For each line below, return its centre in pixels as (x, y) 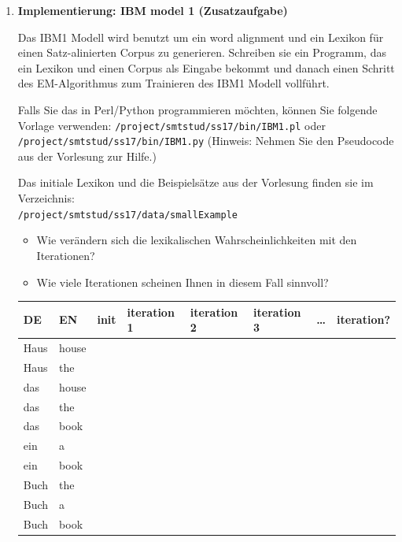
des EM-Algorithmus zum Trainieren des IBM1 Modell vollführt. (173, 83)
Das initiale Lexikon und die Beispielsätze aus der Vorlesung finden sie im (195, 182)
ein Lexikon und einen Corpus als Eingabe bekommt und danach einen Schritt (206, 67)
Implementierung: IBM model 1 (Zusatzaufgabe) (153, 10)
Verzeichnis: (46, 198)
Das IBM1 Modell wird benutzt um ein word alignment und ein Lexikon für (201, 37)
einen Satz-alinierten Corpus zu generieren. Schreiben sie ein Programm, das (202, 52)
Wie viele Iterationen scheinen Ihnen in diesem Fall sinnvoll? (183, 282)
